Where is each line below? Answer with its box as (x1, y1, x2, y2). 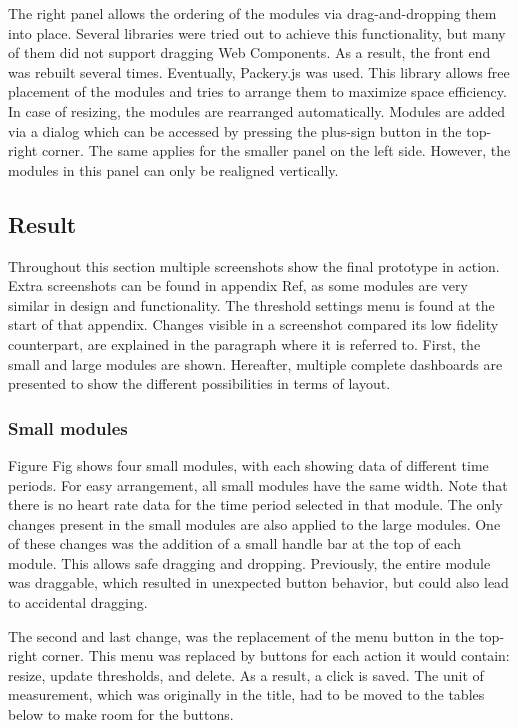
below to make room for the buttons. (8, 704, 234, 725)
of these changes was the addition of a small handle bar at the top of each (8, 533, 461, 554)
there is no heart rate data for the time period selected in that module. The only (8, 494, 503, 515)
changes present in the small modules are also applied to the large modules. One (8, 513, 501, 534)
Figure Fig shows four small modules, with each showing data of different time (8, 454, 489, 475)
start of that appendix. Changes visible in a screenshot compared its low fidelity (8, 314, 499, 335)
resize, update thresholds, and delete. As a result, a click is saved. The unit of (8, 664, 484, 685)
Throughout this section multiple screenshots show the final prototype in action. (8, 255, 500, 276)
